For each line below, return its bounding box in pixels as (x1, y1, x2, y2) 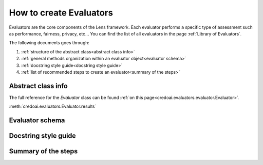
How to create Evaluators (9, 7, 113, 18)
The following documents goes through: (9, 40, 90, 46)
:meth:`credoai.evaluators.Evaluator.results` (9, 103, 96, 109)
